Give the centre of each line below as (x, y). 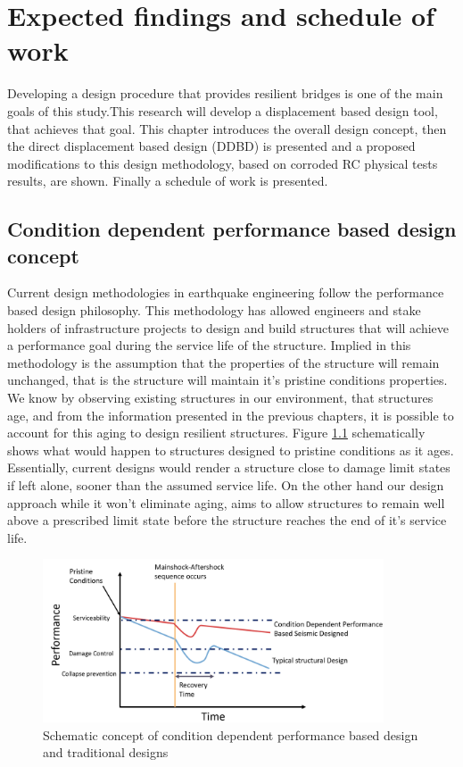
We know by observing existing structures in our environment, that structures (220, 398)
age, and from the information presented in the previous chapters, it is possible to (231, 415)
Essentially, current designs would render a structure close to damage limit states (229, 467)
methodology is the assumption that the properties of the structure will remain (223, 362)
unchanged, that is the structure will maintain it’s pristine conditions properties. (227, 380)
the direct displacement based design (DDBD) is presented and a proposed (211, 146)
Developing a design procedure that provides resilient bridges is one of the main (225, 93)
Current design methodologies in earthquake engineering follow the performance (226, 292)
